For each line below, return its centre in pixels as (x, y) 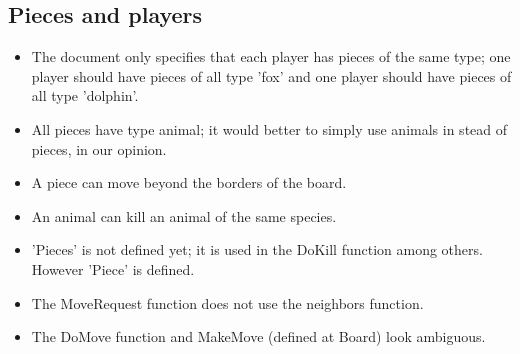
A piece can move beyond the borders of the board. (189, 182)
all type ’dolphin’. (85, 95)
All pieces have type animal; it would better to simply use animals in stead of (269, 128)
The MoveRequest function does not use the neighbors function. (227, 302)
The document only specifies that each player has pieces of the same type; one (271, 56)
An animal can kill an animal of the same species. (184, 215)
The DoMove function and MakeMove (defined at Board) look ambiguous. (258, 336)
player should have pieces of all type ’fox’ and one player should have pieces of (271, 75)
